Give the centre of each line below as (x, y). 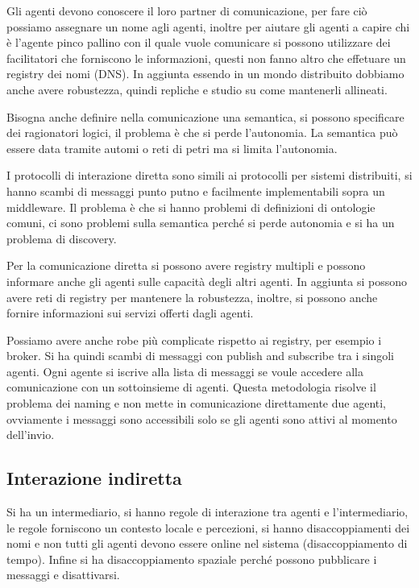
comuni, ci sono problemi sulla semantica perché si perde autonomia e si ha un (201, 223)
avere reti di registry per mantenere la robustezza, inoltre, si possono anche (192, 297)
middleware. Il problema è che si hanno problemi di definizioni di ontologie (191, 207)
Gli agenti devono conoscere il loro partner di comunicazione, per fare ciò (187, 10)
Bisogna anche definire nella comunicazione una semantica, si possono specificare (205, 116)
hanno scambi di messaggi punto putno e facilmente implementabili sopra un (196, 190)
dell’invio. (31, 435)
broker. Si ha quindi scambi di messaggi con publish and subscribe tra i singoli (201, 356)
